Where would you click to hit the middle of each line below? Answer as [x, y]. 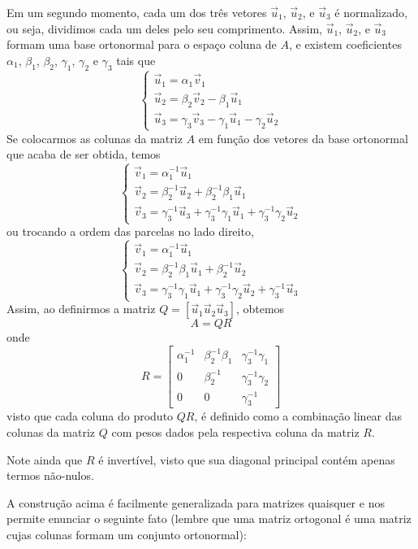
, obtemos [260, 309]
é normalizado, [371, 12]
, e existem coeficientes [345, 44]
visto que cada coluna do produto [90, 416]
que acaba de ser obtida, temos [84, 154]
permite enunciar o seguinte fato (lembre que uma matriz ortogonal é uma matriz [209, 518]
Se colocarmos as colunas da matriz [95, 138]
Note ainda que [45, 459]
